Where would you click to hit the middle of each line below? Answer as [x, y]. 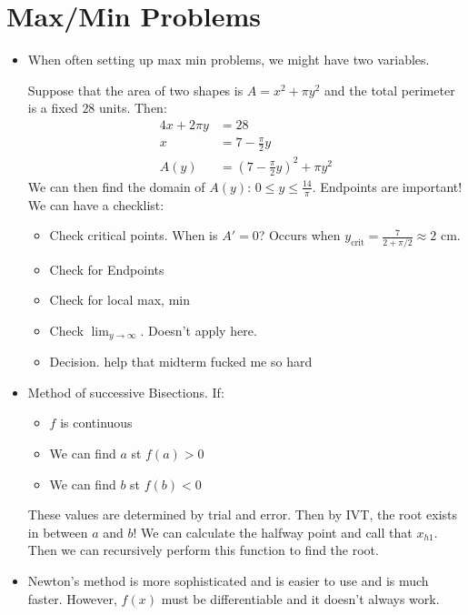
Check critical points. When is [134, 235]
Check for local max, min [120, 300]
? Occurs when [299, 235]
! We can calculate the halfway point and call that [273, 532]
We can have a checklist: [96, 204]
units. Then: [133, 108]
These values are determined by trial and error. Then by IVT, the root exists [243, 514]
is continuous [96, 423]
